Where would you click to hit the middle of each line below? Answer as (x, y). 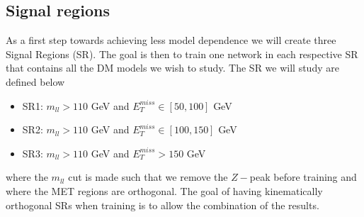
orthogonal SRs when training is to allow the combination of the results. (163, 205)
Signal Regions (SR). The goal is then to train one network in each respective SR (182, 54)
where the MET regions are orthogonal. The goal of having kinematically (164, 190)
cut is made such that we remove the (148, 177)
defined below (35, 81)
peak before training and (303, 177)
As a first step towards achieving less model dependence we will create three (171, 40)
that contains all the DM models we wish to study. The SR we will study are (172, 68)
